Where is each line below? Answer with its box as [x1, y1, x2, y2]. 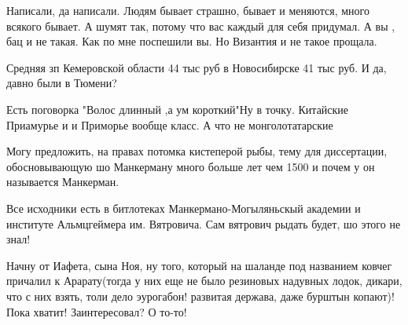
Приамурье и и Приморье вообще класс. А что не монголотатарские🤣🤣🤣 [6, 116, 343, 133]
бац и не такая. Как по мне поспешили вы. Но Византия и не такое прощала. [6, 33, 377, 49]
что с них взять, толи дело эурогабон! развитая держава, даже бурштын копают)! [6, 287, 395, 304]
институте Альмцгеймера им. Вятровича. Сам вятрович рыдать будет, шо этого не [6, 215, 401, 232]
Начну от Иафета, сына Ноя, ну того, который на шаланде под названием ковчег [6, 257, 392, 273]
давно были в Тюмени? [6, 75, 117, 91]
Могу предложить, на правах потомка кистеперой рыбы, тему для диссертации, [6, 143, 388, 159]
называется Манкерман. [6, 173, 119, 190]
